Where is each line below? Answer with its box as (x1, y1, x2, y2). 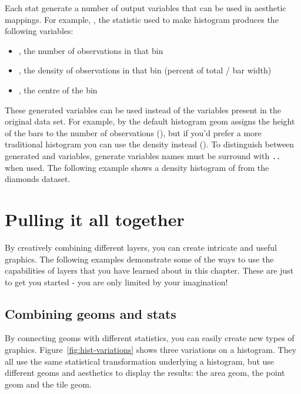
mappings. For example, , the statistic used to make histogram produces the (5, 13, 279, 25)
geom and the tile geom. (5, 378, 92, 390)
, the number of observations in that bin (18, 44, 163, 56)
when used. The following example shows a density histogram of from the (5, 161, 269, 173)
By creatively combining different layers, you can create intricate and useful (5, 241, 277, 253)
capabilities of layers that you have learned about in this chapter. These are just (5, 264, 294, 277)
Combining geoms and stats (5, 304, 176, 322)
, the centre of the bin (18, 83, 98, 96)
